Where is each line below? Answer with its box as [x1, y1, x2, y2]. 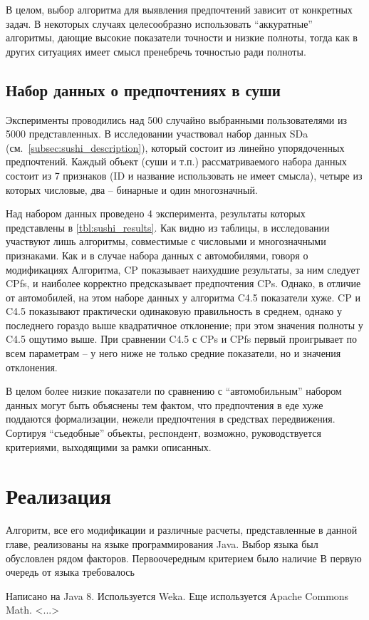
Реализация [6, 481, 111, 510]
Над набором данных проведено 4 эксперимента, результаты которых [6, 206, 306, 221]
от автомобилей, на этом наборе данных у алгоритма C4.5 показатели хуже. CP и [6, 289, 360, 304]
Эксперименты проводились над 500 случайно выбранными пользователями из [6, 112, 348, 127]
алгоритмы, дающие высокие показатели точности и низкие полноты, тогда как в [6, 30, 358, 45]
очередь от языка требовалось [6, 564, 135, 579]
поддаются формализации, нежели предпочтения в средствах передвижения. [6, 411, 336, 426]
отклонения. [6, 359, 58, 374]
